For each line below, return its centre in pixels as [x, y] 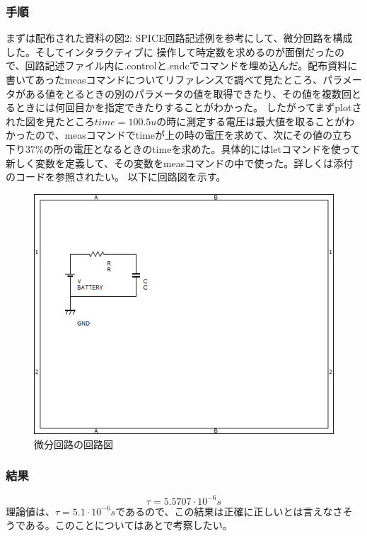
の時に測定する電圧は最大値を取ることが [251, 121]
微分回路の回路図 [74, 444]
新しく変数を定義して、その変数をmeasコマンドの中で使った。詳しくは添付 [180, 162]
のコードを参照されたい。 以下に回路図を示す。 [116, 177]
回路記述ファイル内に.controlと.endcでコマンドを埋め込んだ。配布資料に [191, 65]
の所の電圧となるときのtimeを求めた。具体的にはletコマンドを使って [202, 148]
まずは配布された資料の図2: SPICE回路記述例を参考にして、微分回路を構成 [179, 38]
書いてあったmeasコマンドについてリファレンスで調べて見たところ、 [164, 79]
